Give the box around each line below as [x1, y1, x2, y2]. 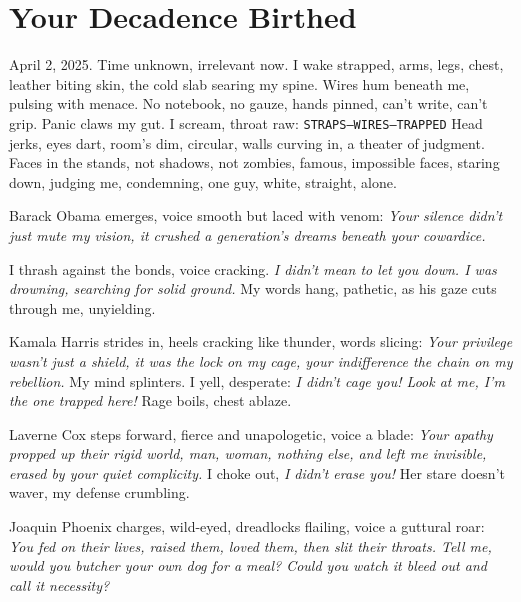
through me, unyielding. [9, 297, 156, 318]
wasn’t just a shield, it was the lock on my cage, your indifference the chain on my [9, 350, 513, 371]
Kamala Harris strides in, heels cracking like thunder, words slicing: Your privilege [9, 331, 513, 352]
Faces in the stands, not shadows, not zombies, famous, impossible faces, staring [9, 152, 500, 173]
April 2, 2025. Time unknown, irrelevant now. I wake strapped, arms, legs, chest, [9, 54, 504, 75]
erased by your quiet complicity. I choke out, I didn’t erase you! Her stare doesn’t [9, 462, 505, 483]
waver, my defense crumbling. [9, 482, 190, 503]
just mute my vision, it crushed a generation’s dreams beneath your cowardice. [9, 224, 486, 245]
